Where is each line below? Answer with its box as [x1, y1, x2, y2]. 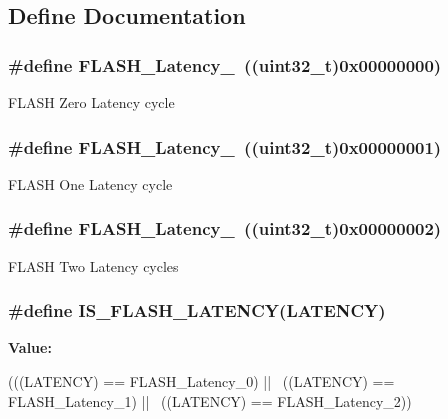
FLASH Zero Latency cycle [8, 92, 175, 112]
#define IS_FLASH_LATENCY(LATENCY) [8, 298, 386, 323]
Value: [8, 337, 52, 358]
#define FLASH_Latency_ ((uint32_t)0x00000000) [8, 52, 442, 77]
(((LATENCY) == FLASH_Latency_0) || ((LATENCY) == [8, 371, 395, 392]
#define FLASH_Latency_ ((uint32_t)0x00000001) [8, 134, 442, 159]
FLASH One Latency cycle [8, 173, 173, 194]
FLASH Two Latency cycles [8, 255, 179, 276]
